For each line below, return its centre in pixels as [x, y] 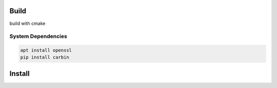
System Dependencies [38, 37]
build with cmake [27, 23]
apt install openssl [46, 50]
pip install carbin [45, 57]
